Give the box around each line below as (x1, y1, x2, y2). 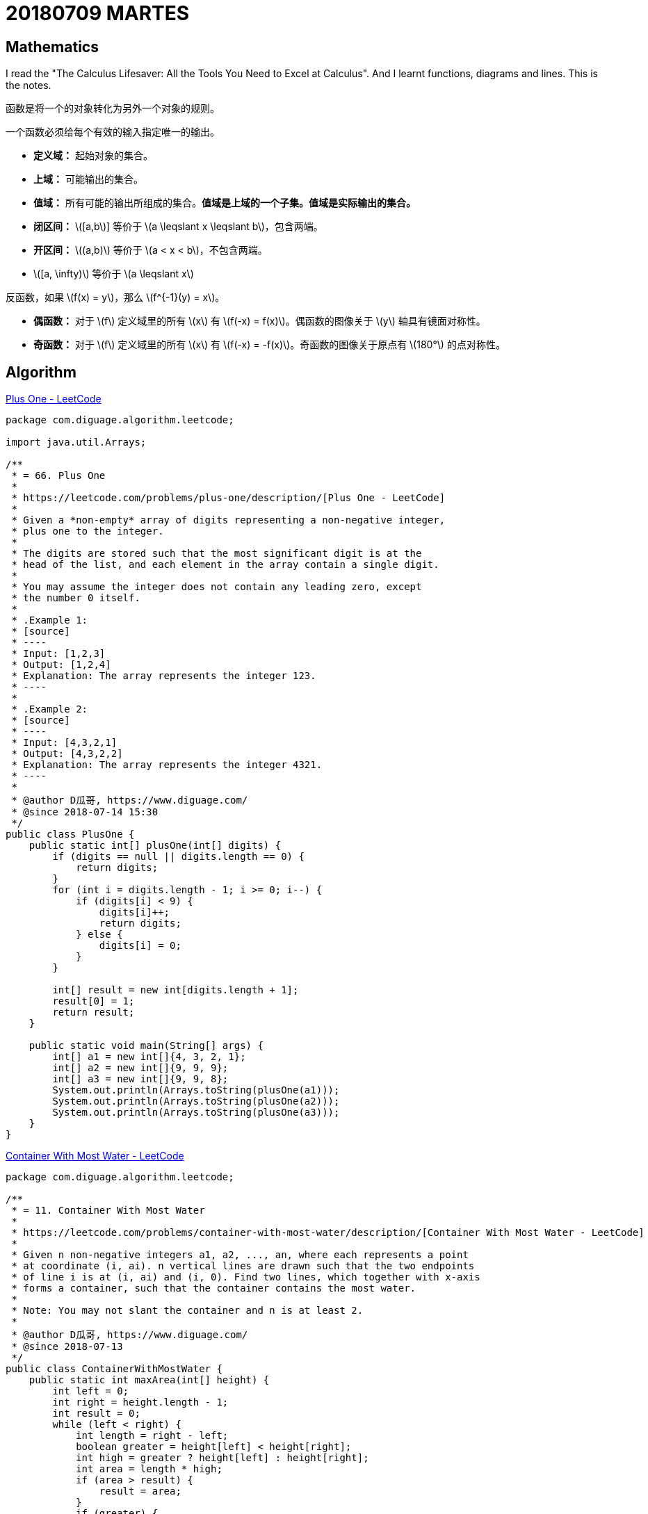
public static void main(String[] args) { (29, 1040, 264, 1052)
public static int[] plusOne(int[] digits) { (29, 840, 282, 852)
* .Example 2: (11, 703, 88, 715)
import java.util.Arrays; (6, 437, 147, 448)
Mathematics (6, 38, 99, 56)
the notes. (6, 79, 51, 92)
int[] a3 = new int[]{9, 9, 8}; (52, 1073, 229, 1085)
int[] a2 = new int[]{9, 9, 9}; (52, 1062, 229, 1074)
